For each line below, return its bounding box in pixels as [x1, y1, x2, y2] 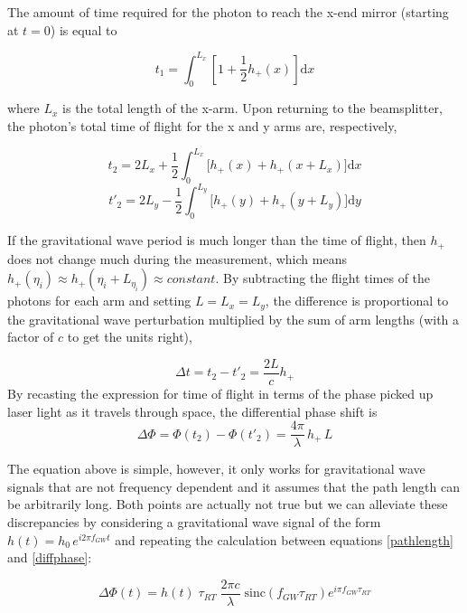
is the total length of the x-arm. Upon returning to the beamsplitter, [62, 99, 443, 118]
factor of [7, 327, 54, 346]
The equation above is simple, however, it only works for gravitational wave [7, 459, 425, 478]
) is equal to [50, 20, 117, 39]
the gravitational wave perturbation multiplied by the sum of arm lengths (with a [7, 309, 460, 328]
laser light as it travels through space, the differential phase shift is [7, 401, 378, 420]
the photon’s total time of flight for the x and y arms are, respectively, [7, 117, 397, 136]
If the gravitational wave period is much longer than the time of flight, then [7, 231, 426, 250]
